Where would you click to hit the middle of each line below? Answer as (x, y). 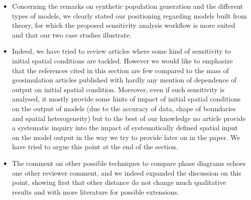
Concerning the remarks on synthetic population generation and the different (127, 6)
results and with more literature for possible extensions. (95, 191)
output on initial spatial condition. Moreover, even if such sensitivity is (118, 89)
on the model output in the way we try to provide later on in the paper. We (126, 137)
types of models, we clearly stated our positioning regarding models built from (129, 15)
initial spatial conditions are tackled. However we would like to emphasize (122, 60)
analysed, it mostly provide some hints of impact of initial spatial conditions (126, 99)
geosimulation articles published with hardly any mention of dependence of (124, 80)
